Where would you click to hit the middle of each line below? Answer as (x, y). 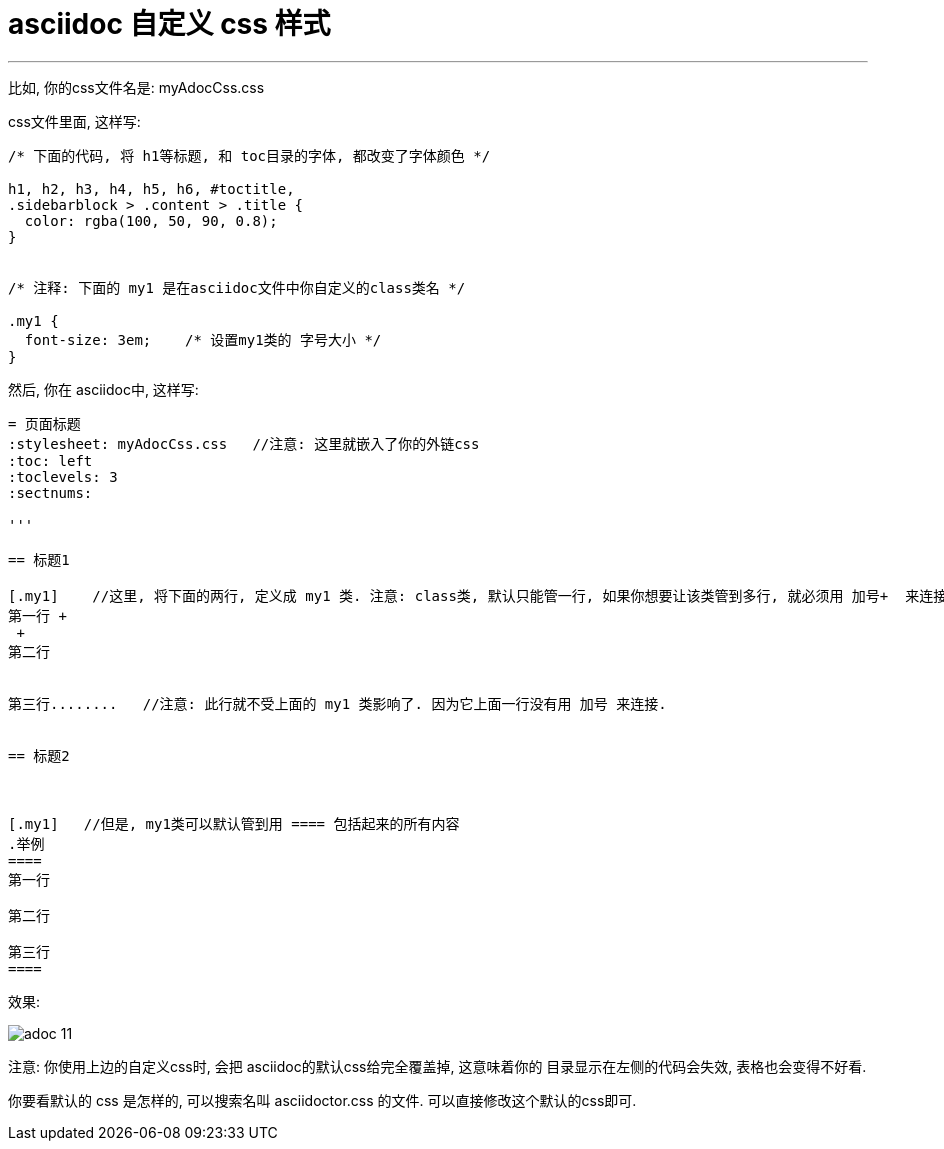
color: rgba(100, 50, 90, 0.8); (151, 220)
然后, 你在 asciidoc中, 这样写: (103, 389)
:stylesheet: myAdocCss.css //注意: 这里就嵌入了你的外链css (244, 443)
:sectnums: (50, 492)
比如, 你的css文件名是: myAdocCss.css (136, 87)
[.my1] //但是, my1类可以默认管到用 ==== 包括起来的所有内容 (234, 823)
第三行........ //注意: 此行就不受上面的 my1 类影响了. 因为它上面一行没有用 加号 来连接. (337, 703)
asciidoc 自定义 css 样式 (169, 24)
